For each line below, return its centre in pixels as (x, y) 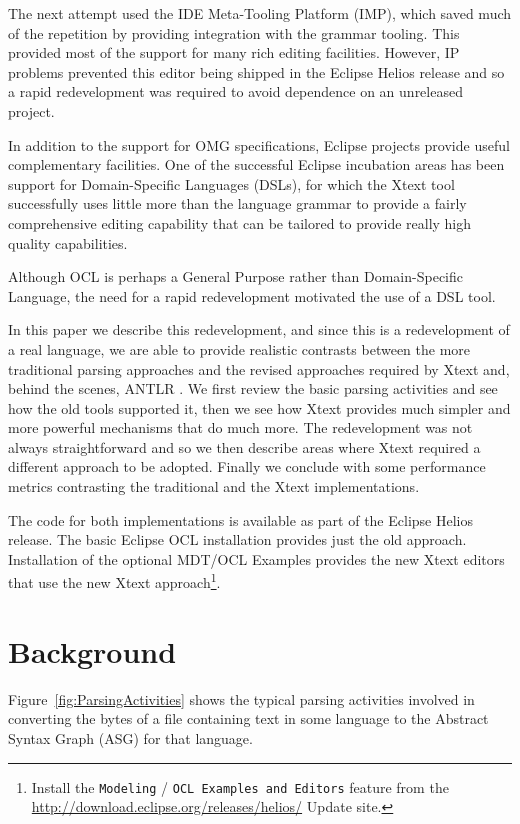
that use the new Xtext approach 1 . (114, 581)
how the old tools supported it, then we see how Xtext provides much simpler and (259, 407)
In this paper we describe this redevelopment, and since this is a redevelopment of (259, 329)
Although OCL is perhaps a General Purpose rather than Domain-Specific (235, 276)
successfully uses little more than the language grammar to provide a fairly (237, 203)
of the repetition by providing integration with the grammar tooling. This (234, 32)
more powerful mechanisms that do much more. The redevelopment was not (240, 427)
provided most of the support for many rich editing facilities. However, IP (234, 52)
